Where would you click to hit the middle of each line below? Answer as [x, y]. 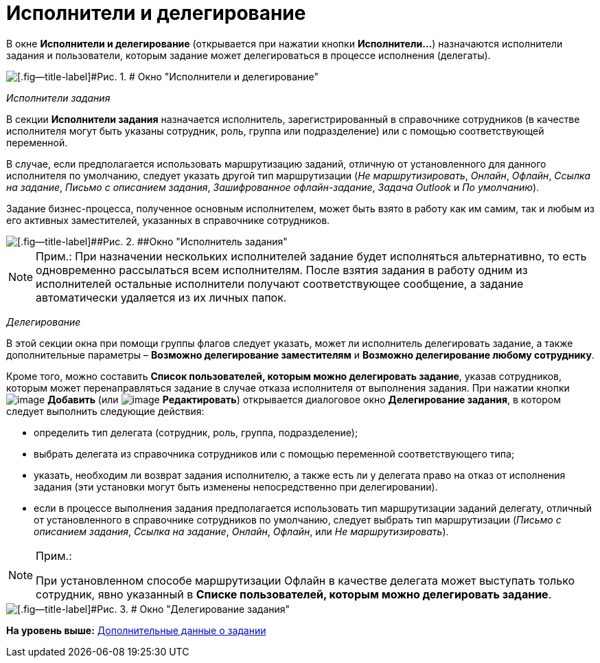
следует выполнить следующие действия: [105, 411]
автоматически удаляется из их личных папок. [161, 297]
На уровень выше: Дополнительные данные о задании [136, 630]
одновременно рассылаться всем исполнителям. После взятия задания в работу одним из [282, 270]
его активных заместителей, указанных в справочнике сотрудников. [168, 220]
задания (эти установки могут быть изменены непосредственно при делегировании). [236, 486]
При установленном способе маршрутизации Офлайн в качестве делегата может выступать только [305, 580]
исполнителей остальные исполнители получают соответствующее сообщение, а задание [280, 283]
